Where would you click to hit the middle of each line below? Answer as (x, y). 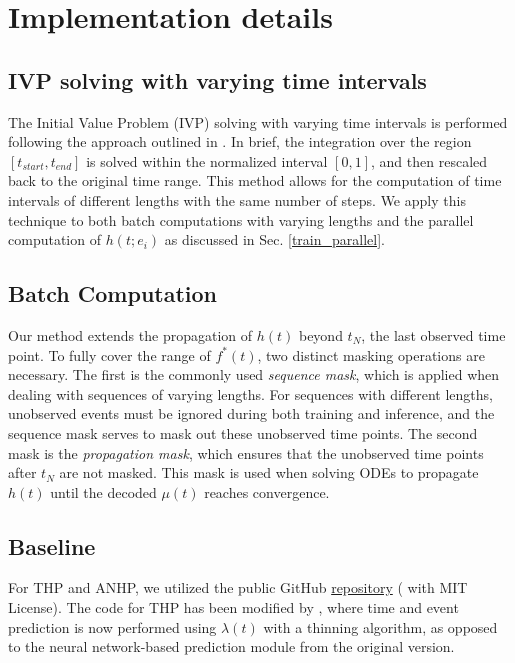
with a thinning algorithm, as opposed (380, 626)
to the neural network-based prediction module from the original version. (231, 646)
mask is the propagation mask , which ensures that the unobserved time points (246, 452)
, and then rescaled (429, 160)
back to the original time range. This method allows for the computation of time (255, 180)
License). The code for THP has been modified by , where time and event (233, 607)
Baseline (52, 545)
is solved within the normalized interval (207, 160)
